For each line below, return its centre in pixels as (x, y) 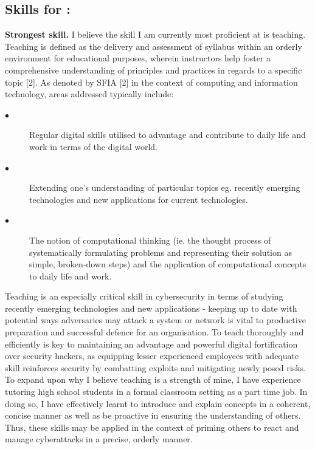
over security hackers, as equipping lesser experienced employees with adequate (152, 356)
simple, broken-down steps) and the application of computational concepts (168, 264)
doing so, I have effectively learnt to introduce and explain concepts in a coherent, (158, 403)
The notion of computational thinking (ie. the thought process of (150, 240)
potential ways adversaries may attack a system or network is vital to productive (155, 320)
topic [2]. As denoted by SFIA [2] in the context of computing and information (151, 82)
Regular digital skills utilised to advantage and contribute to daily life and (168, 135)
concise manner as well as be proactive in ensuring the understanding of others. (153, 415)
